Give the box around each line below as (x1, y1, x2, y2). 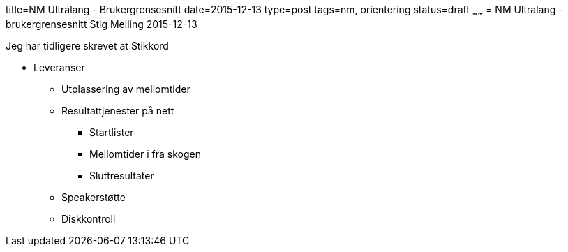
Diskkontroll (61, 212, 116, 225)
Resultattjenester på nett (61, 104, 174, 117)
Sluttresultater (89, 169, 154, 181)
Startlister (89, 126, 134, 138)
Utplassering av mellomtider (61, 82, 190, 95)
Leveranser (33, 61, 85, 73)
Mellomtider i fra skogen (89, 147, 201, 160)
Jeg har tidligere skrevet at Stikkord (6, 39, 169, 52)
